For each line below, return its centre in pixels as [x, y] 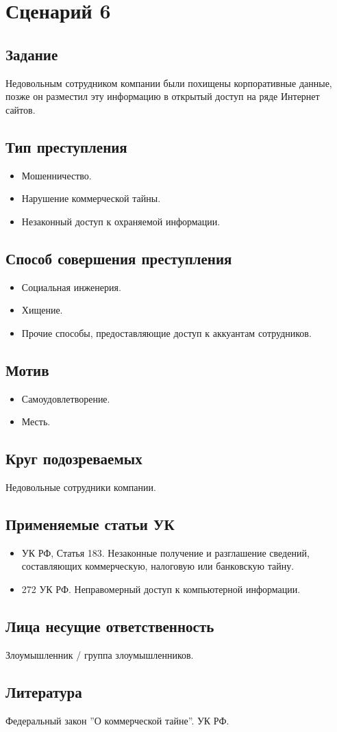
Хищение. [42, 310]
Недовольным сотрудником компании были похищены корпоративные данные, [169, 83]
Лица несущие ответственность [110, 626]
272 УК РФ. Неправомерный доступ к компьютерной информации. [161, 589]
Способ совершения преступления [119, 258]
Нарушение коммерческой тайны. [91, 198]
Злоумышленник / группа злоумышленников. [100, 654]
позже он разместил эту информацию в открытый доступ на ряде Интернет [163, 96]
